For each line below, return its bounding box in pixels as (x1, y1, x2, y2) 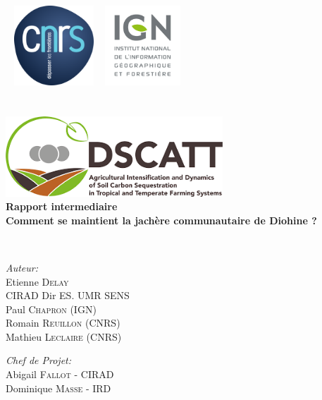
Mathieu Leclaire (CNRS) (6, 329, 122, 344)
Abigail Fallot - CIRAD (6, 367, 114, 382)
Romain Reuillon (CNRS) (6, 315, 120, 330)
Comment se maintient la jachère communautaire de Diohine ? (6, 212, 317, 227)
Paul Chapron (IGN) (6, 301, 97, 316)
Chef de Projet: (6, 353, 72, 368)
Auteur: (6, 260, 39, 274)
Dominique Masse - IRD (6, 380, 111, 395)
